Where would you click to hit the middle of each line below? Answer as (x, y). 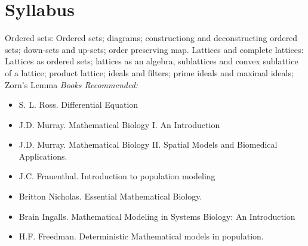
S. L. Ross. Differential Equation (78, 105)
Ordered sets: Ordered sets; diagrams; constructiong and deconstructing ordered (151, 38)
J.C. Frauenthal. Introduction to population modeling (117, 176)
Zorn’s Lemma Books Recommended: (72, 84)
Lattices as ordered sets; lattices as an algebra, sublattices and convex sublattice (152, 61)
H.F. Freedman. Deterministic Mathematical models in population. (141, 236)
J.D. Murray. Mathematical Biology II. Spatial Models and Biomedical (148, 144)
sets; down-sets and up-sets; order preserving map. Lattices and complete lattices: (154, 49)
